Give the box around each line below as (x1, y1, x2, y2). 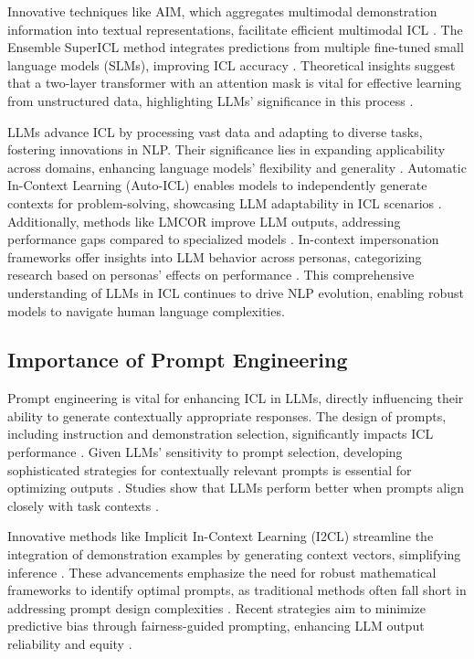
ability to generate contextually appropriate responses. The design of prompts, (7, 406, 447, 425)
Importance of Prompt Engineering (7, 345, 348, 374)
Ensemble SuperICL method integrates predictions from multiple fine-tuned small (7, 37, 464, 57)
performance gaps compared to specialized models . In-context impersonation (7, 229, 439, 249)
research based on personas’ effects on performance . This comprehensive (7, 265, 415, 284)
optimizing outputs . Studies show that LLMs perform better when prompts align (7, 478, 464, 497)
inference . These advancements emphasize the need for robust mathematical (7, 562, 437, 581)
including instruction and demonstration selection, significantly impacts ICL (7, 424, 434, 443)
